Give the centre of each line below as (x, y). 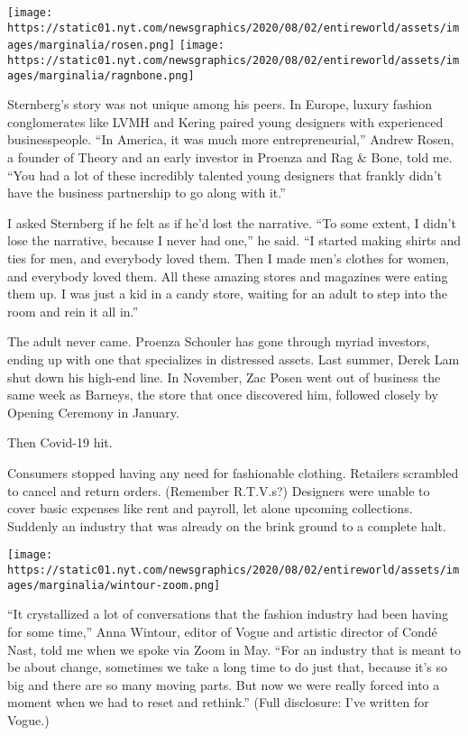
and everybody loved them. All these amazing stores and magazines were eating (228, 276)
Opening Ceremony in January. (93, 412)
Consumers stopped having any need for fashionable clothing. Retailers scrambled (233, 472)
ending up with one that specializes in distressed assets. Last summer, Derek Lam (234, 359)
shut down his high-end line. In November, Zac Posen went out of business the (224, 377)
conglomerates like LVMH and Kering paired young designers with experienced (225, 121)
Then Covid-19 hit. (60, 442)
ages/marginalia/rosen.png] (92, 46)
